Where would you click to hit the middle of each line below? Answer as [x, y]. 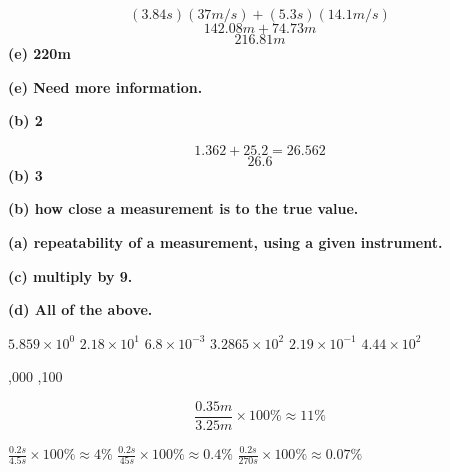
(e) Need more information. [105, 86]
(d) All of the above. [80, 309]
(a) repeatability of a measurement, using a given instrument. [225, 241]
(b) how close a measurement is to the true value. [183, 208]
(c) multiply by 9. [70, 275]
